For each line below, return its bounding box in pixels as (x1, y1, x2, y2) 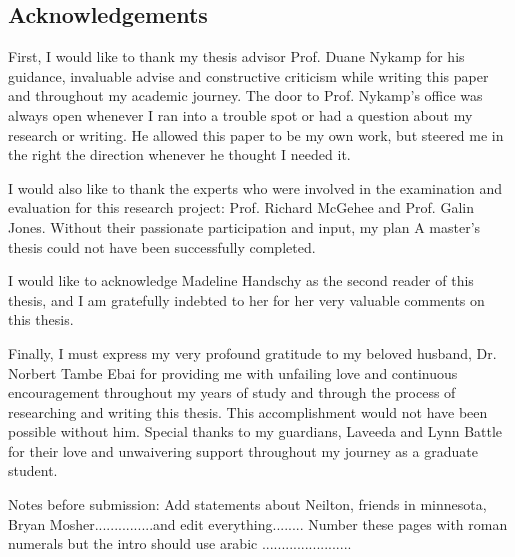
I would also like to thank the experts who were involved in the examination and (8, 177, 503, 198)
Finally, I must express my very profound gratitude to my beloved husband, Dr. (8, 342, 497, 363)
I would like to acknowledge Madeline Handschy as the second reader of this (8, 270, 474, 291)
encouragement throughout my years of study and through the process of (8, 382, 456, 403)
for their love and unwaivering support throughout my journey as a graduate (8, 440, 478, 461)
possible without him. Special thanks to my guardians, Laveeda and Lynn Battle (8, 421, 503, 442)
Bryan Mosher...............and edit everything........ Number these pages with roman (8, 513, 508, 534)
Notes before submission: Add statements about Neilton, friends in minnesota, (8, 494, 487, 515)
